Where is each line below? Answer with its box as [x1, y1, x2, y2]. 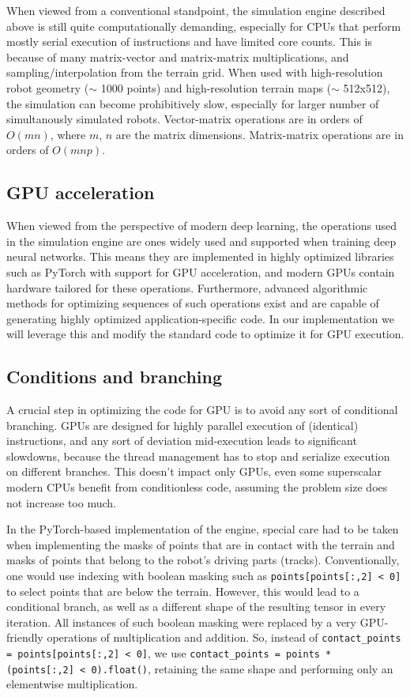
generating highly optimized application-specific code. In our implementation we [6, 310, 394, 326]
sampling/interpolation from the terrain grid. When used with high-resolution [6, 64, 383, 81]
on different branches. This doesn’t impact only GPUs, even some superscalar [6, 463, 382, 480]
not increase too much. [6, 494, 116, 511]
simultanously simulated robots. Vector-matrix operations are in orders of [6, 111, 363, 127]
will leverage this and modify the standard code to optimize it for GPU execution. [6, 326, 404, 342]
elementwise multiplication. [6, 676, 138, 692]
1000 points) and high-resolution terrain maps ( [100, 79, 332, 96]
